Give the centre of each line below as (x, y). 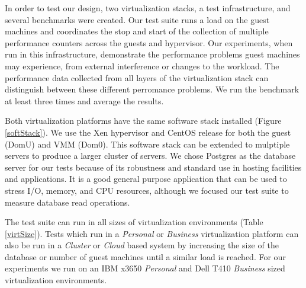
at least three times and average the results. (84, 100)
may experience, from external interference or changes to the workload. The (142, 65)
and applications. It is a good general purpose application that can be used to (146, 179)
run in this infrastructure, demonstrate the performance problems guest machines (152, 54)
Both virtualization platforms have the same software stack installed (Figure (143, 121)
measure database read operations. (67, 202)
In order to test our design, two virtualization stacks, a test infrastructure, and (148, 8)
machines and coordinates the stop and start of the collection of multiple (137, 31)
